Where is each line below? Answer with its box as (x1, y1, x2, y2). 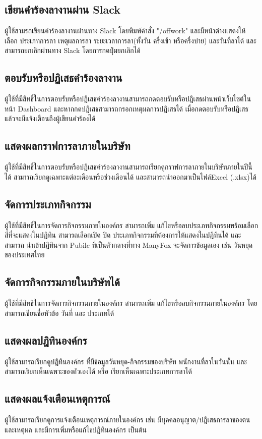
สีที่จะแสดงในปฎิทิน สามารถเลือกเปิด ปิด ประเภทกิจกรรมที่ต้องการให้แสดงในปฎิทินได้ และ (5, 230, 241, 240)
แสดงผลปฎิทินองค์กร (5, 332, 87, 348)
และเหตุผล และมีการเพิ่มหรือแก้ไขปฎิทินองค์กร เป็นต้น (5, 424, 147, 434)
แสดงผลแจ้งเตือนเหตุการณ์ (5, 391, 110, 406)
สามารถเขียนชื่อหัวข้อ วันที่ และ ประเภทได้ (5, 307, 114, 318)
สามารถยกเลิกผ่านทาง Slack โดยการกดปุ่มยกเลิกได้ (5, 45, 141, 56)
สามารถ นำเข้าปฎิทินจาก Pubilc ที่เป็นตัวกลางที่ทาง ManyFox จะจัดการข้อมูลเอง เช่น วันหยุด (5, 239, 253, 250)
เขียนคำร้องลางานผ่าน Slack (5, 2, 120, 17)
